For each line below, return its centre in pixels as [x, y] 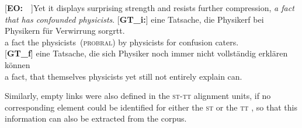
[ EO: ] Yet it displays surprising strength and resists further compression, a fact [150, 8]
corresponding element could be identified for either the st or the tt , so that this [151, 107]
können [18, 64]
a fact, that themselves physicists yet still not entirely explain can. [124, 76]
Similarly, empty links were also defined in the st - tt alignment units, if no [138, 96]
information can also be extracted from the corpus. [96, 118]
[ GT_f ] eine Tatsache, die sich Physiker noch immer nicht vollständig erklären [146, 53]
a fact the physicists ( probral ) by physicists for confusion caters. [122, 42]
